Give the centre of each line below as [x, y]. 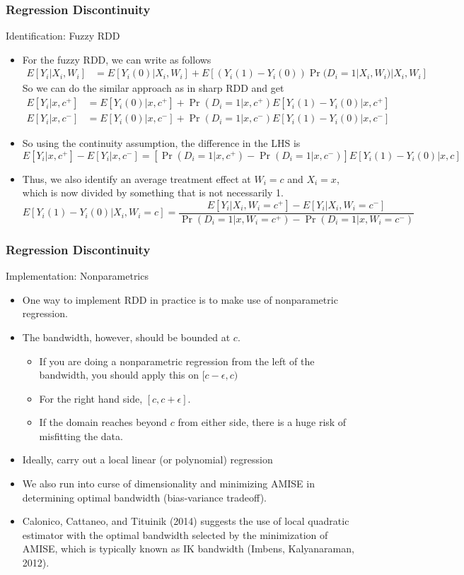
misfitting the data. [81, 435]
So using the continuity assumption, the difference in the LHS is [161, 143]
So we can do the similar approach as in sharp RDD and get [153, 88]
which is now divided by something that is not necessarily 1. [153, 192]
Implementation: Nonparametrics [77, 276]
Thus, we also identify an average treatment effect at [137, 178]
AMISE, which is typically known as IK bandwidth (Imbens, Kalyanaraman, [188, 549]
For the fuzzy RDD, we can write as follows [117, 59]
